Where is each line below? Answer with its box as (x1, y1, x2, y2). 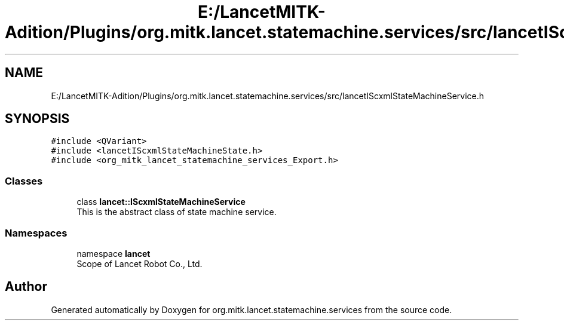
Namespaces (5, 226, 68, 239)
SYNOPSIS (5, 111, 70, 127)
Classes (5, 174, 43, 187)
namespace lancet (76, 248, 151, 259)
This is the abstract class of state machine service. (76, 207, 277, 217)
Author (5, 279, 47, 295)
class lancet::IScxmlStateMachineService (76, 197, 246, 207)
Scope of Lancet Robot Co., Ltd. (76, 258, 203, 269)
